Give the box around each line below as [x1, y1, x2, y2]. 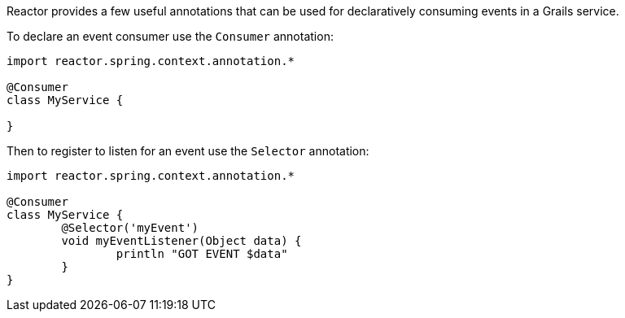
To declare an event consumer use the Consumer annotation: [7, 29, 334, 43]
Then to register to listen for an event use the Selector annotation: [7, 144, 369, 158]
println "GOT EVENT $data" [116, 247, 288, 260]
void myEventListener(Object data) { [61, 234, 302, 247]
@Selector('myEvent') [61, 221, 199, 234]
